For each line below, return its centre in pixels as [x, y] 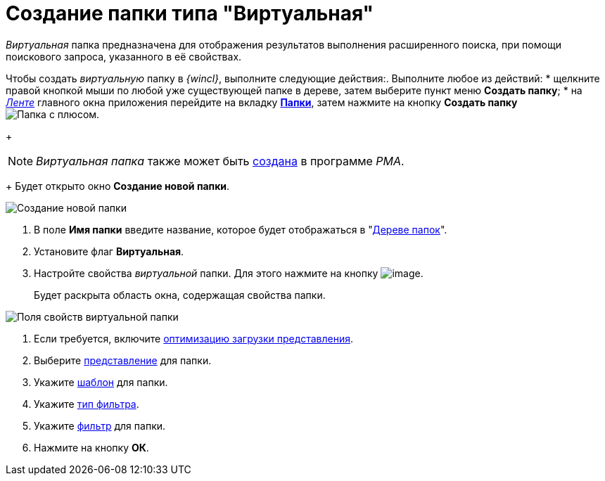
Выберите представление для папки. [123, 360]
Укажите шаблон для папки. [101, 382]
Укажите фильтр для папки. [100, 425]
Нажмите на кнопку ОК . [91, 447]
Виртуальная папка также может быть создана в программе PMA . [220, 161]
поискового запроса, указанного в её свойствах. [124, 56]
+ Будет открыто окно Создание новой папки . [118, 186]
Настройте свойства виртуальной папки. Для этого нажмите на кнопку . [229, 273]
